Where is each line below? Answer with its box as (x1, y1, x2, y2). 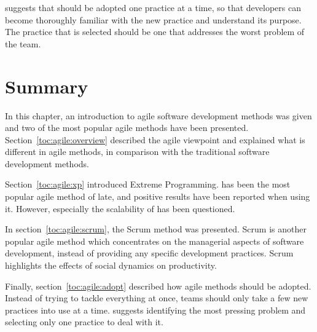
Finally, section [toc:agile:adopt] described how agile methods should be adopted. (5, 279, 311, 292)
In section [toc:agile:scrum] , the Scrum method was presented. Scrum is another (5, 223, 307, 235)
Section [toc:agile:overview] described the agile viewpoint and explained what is (5, 133, 305, 146)
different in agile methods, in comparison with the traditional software (5, 145, 270, 158)
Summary (5, 73, 88, 98)
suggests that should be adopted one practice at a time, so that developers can (5, 1, 301, 14)
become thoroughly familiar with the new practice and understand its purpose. (5, 13, 302, 26)
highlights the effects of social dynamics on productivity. (5, 259, 217, 272)
